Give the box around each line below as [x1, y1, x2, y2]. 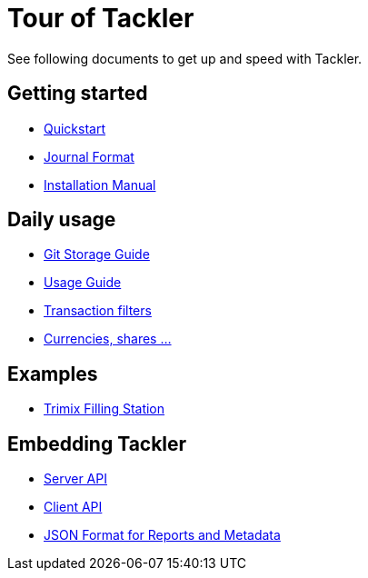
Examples [7, 362, 98, 385]
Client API [44, 499, 103, 515]
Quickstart [44, 120, 106, 136]
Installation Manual [44, 176, 156, 193]
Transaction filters [44, 303, 152, 319]
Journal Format [44, 148, 134, 164]
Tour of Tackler [7, 3, 194, 34]
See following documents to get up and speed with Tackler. [7, 50, 363, 66]
